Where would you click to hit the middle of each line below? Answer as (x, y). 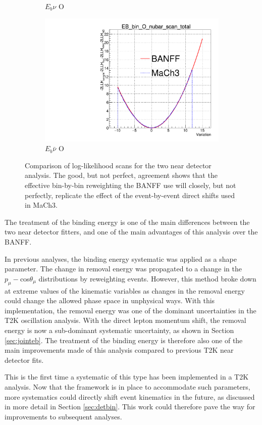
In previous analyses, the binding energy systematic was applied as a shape (121, 258)
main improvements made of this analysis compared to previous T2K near (119, 350)
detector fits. (24, 360)
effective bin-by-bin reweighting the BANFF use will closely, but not (130, 185)
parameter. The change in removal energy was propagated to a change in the (123, 269)
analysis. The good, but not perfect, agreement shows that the (121, 175)
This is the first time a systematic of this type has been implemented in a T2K (127, 377)
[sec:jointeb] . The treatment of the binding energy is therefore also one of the (124, 340)
